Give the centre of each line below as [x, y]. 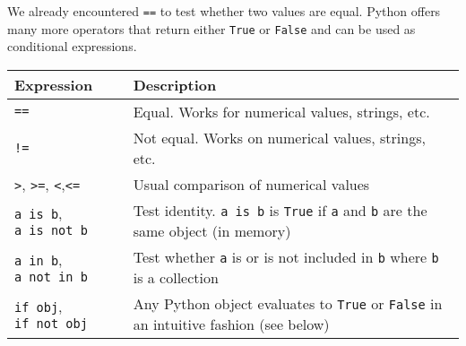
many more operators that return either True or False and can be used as [211, 28]
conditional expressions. [72, 46]
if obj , [39, 307]
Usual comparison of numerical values [251, 184]
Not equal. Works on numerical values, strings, [279, 137]
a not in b [51, 277]
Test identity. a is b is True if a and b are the [280, 210]
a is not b [51, 231]
